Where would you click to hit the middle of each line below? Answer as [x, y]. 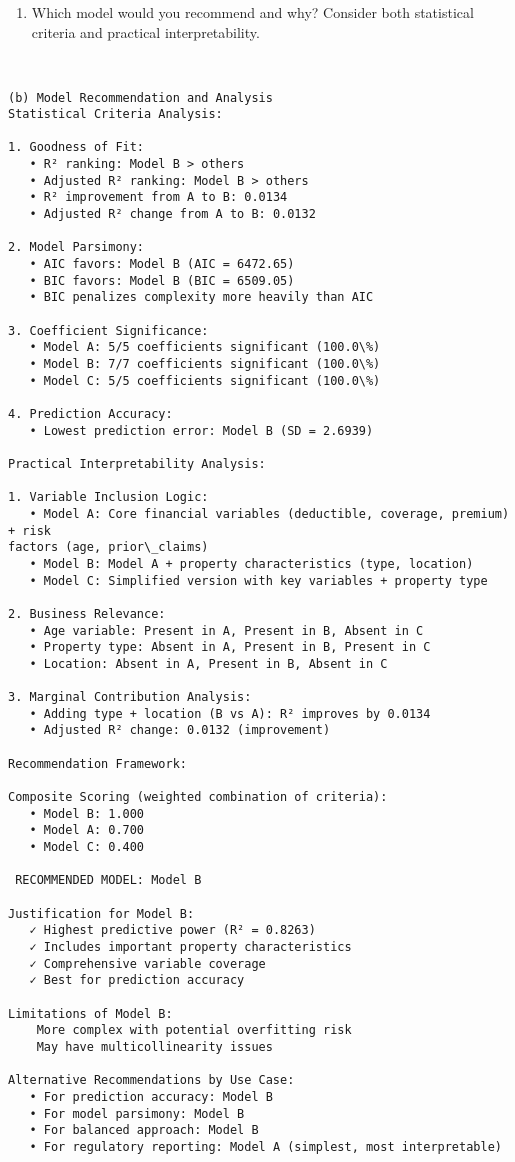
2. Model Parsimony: [76, 247]
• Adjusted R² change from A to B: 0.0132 [172, 214]
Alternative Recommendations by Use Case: [151, 1080]
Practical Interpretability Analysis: [137, 463]
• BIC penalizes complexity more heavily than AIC [201, 297]
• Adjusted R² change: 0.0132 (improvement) [180, 730]
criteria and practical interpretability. [145, 31]
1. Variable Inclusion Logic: [108, 497]
